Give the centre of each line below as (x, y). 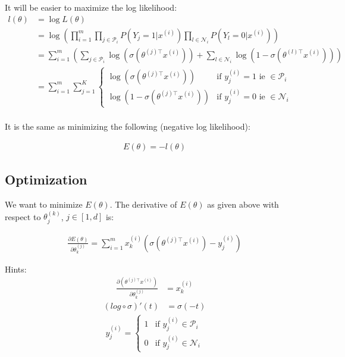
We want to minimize (44, 204)
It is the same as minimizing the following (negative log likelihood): (128, 126)
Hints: (16, 269)
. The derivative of (143, 204)
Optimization (46, 179)
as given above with (243, 204)
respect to (23, 216)
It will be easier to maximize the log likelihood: (91, 7)
